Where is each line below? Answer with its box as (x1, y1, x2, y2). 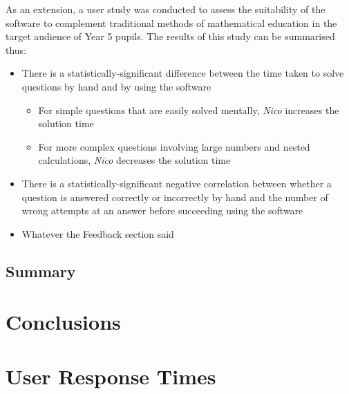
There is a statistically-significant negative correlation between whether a (21, 176, 332, 190)
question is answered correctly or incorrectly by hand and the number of (21, 189, 328, 204)
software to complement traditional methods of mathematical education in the (6, 15, 337, 30)
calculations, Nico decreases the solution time (38, 153, 231, 167)
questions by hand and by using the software (21, 79, 211, 93)
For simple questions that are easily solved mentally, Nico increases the (38, 102, 339, 117)
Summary (6, 260, 76, 281)
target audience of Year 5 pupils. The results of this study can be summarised (6, 29, 335, 44)
